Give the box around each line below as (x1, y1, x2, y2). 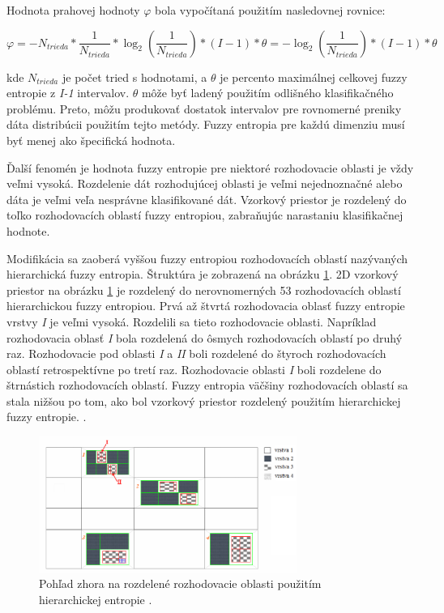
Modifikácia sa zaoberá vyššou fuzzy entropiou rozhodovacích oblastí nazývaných (6, 249, 408, 266)
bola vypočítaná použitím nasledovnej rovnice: (155, 2, 386, 18)
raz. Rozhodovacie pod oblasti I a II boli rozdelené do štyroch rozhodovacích (6, 345, 386, 362)
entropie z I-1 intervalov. (6, 84, 130, 101)
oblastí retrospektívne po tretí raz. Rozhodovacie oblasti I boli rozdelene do (6, 360, 382, 377)
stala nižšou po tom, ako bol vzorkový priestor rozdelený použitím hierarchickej (6, 392, 401, 409)
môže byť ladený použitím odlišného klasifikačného (141, 84, 394, 101)
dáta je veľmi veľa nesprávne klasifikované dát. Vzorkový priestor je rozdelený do (6, 190, 407, 207)
